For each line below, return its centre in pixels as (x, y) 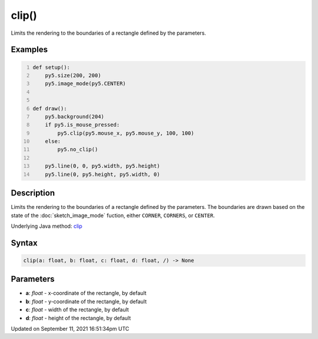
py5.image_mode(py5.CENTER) (85, 84)
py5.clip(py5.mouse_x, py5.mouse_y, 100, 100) (126, 133)
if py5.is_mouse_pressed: (82, 125)
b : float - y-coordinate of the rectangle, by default (86, 301)
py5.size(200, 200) (73, 75)
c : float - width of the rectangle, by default (77, 310)
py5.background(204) (74, 117)
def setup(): (52, 67)
